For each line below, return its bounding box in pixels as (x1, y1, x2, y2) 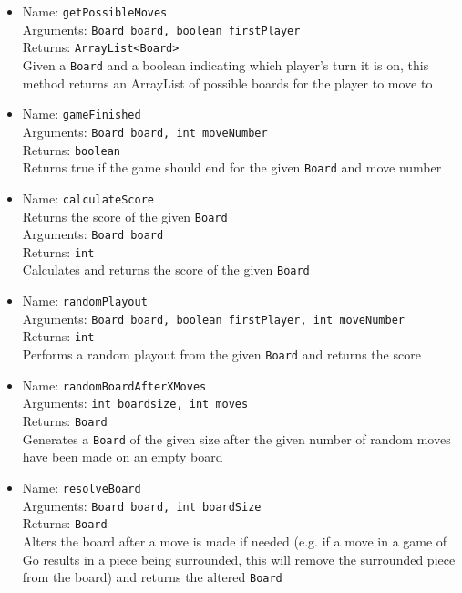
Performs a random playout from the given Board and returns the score (22, 345, 421, 364)
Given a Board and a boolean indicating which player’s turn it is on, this (22, 55, 429, 74)
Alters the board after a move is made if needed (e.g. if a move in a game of (22, 531, 447, 550)
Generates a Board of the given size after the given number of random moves (22, 429, 451, 448)
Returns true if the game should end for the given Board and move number (22, 158, 442, 177)
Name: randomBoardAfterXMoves (22, 375, 207, 394)
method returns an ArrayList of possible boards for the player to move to (22, 73, 433, 92)
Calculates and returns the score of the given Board (22, 260, 310, 279)
